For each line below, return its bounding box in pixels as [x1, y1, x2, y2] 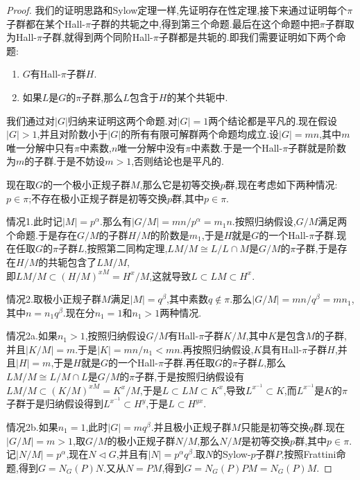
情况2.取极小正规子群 [6, 292, 101, 306]
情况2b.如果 [6, 419, 58, 434]
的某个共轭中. [166, 89, 228, 104]
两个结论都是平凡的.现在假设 [208, 113, 338, 127]
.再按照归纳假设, [180, 341, 254, 356]
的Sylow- [213, 447, 251, 461]
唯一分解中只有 [6, 140, 74, 154]
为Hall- [6, 30, 37, 44]
